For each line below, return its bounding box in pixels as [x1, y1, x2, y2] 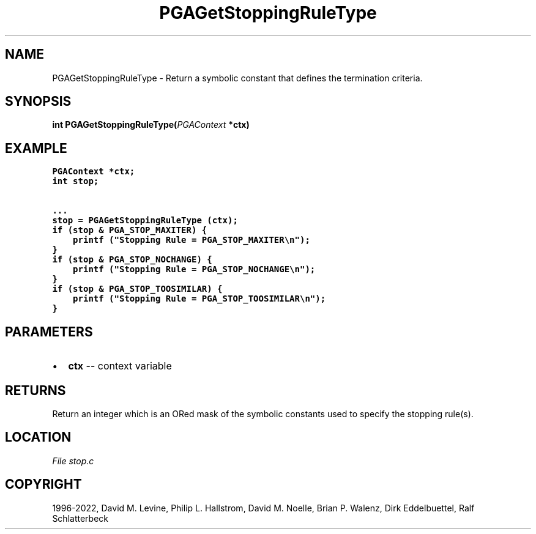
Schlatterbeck [52, 513, 108, 524]
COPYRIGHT [5, 477, 82, 492]
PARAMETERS [5, 324, 93, 339]
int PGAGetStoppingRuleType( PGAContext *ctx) [52, 119, 250, 130]
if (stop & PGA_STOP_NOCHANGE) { [52, 254, 212, 265]
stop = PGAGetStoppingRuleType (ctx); [52, 215, 238, 226]
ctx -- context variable [68, 360, 172, 373]
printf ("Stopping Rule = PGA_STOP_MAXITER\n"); [73, 235, 310, 245]
